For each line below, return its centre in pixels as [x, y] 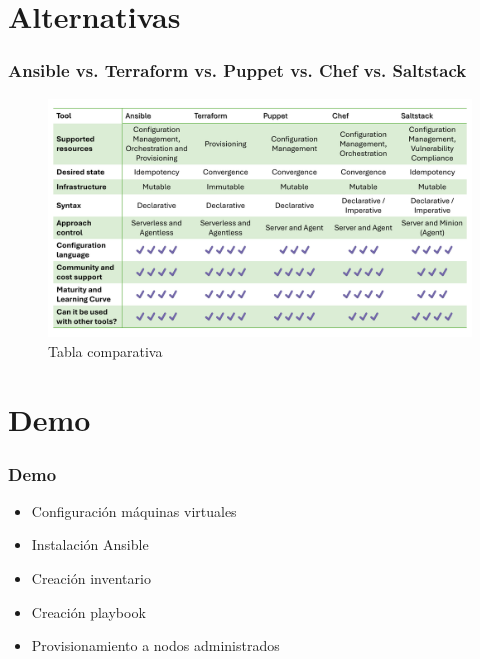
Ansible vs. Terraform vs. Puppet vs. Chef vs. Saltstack [237, 70]
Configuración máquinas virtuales [134, 510]
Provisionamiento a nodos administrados [155, 645]
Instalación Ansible [90, 544]
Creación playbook [88, 611]
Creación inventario [91, 578]
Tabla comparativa [105, 350]
